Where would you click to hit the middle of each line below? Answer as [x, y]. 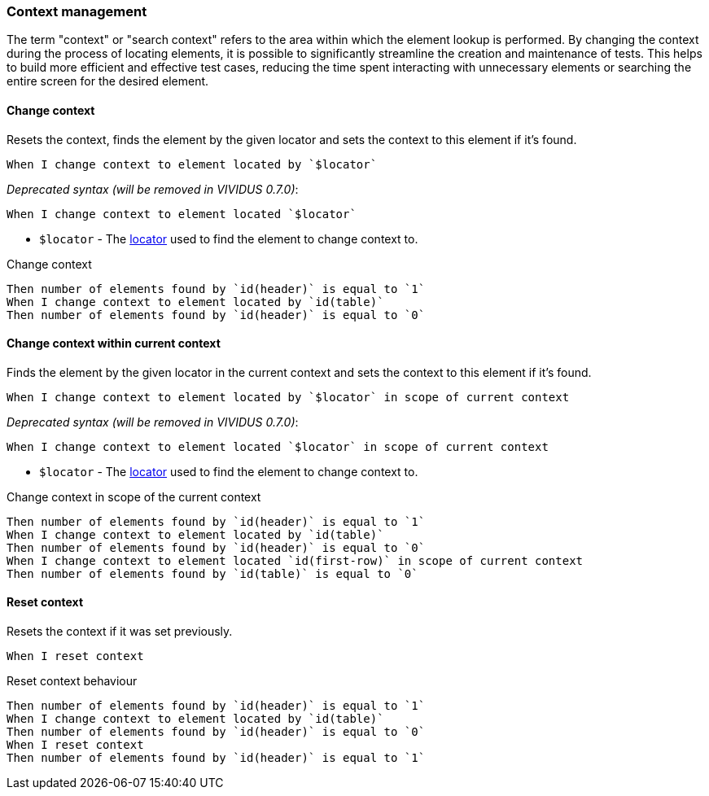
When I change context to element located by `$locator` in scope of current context [288, 397]
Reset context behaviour [72, 681]
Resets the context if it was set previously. [120, 632]
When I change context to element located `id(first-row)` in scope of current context [295, 560]
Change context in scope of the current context [134, 496]
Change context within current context [114, 343]
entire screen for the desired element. [108, 81]
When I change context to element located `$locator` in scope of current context [278, 446]
